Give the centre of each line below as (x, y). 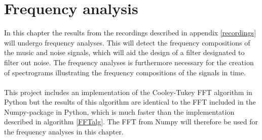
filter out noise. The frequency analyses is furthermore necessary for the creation (129, 62)
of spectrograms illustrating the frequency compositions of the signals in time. (125, 72)
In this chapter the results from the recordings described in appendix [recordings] (130, 33)
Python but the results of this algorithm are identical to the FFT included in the (130, 102)
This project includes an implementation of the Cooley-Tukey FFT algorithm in (128, 92)
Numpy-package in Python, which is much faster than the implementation (119, 111)
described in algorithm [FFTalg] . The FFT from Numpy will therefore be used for (131, 122)
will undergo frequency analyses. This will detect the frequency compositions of (127, 42)
